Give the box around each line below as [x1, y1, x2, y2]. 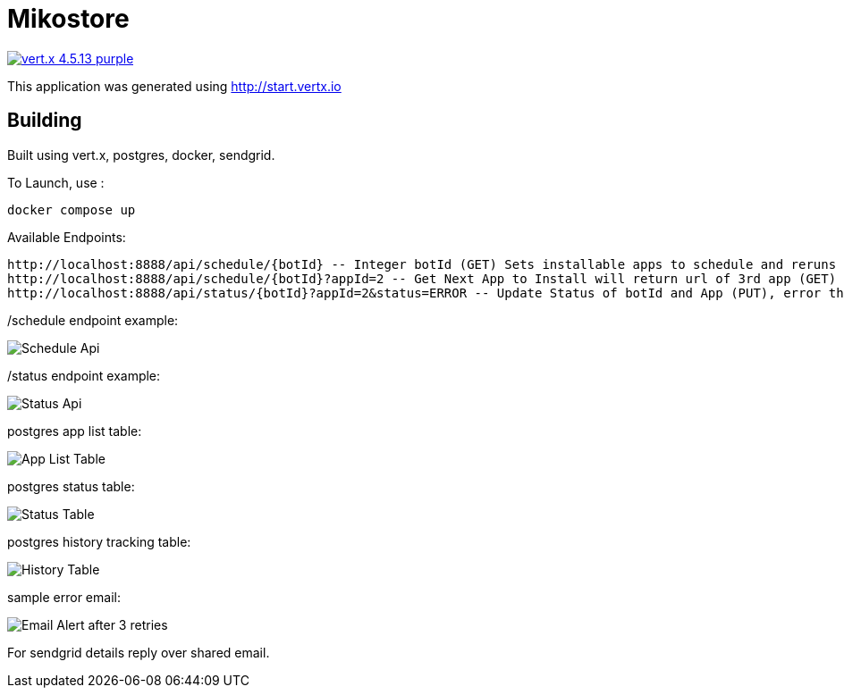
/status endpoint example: [7, 367, 161, 383]
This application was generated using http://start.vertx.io [7, 78, 342, 94]
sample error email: [7, 589, 121, 605]
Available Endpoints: [7, 229, 126, 245]
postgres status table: [7, 478, 135, 494]
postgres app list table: [7, 423, 142, 439]
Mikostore [7, 4, 130, 34]
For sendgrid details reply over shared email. [7, 644, 270, 660]
